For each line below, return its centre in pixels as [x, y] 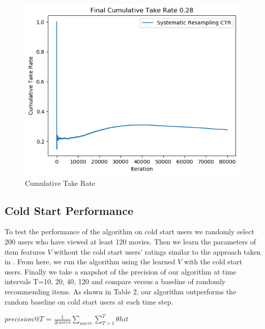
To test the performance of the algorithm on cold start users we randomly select [129, 231]
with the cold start [213, 262]
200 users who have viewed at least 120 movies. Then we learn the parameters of [130, 241]
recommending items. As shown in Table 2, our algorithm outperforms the [121, 291]
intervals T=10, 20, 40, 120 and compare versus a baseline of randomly [115, 281]
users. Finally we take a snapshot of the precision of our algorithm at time [121, 271]
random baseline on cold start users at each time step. [89, 301]
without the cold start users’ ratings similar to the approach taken [157, 251]
